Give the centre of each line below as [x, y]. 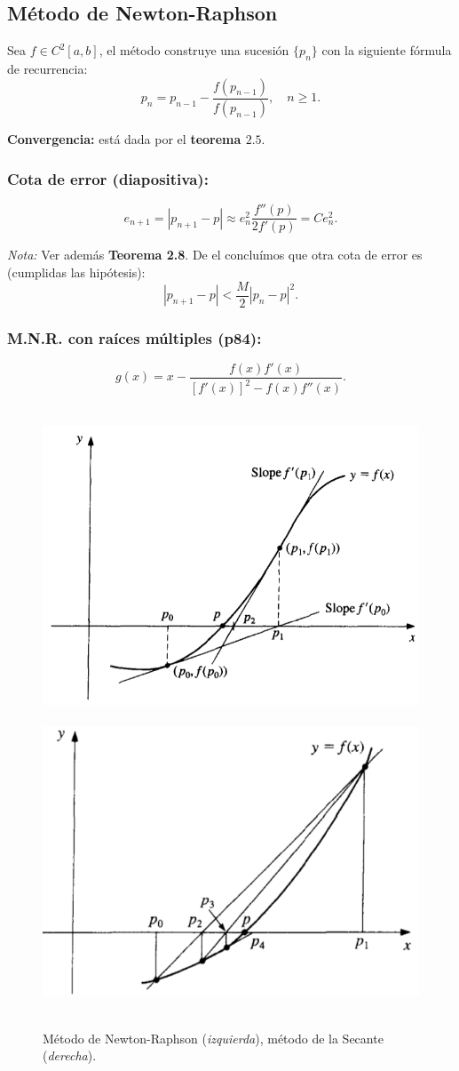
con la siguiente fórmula [387, 50]
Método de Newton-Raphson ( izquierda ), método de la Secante [213, 1038]
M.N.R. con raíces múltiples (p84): [135, 337]
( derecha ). [70, 1055]
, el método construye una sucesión [194, 50]
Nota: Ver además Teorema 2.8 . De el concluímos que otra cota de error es [215, 255]
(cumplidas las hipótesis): [76, 272]
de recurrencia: [47, 68]
